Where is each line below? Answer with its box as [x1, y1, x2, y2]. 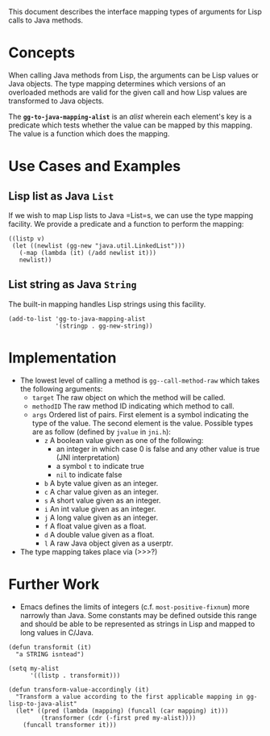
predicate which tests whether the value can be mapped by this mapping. [8, 120, 252, 130]
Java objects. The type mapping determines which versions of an [8, 78, 226, 88]
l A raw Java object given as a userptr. [44, 538, 173, 548]
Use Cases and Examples [8, 157, 181, 176]
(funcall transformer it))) [23, 721, 117, 729]
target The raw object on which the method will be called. [31, 392, 226, 402]
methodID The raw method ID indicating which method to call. [31, 401, 235, 411]
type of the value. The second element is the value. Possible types [31, 418, 254, 428]
